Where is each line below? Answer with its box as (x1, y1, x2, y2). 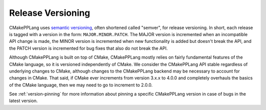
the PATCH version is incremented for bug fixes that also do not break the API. (9, 45, 168, 51)
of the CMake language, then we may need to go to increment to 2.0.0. (9, 82, 153, 88)
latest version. (9, 98, 38, 104)
